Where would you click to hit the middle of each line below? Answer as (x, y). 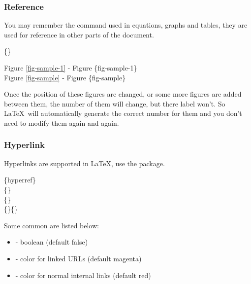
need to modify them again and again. (62, 123)
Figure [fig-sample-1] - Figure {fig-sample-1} (71, 68)
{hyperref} (20, 180)
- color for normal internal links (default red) (83, 275)
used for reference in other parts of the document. (79, 34)
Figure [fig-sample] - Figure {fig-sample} (65, 77)
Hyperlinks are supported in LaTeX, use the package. (84, 163)
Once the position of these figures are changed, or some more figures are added (123, 94)
